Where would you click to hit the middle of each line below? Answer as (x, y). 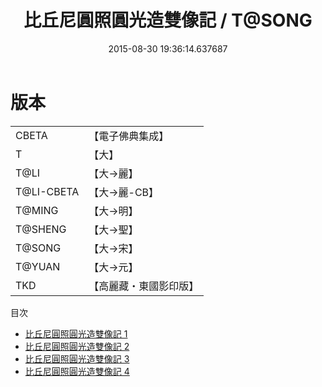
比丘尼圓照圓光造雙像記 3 (77, 358)
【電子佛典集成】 (129, 136)
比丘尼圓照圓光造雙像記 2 (77, 346)
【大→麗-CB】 (124, 192)
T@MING (37, 210)
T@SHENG (41, 229)
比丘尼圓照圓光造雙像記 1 (76, 333)
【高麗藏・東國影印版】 (144, 286)
